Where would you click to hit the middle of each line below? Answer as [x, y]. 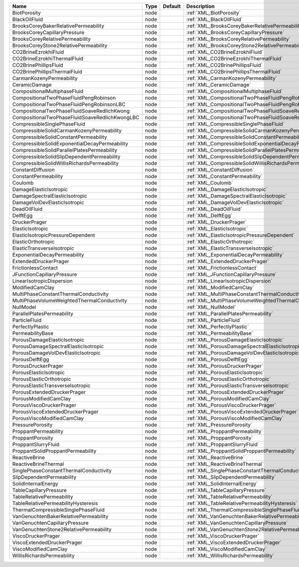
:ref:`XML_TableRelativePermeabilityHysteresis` [242, 503]
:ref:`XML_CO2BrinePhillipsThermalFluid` [234, 71]
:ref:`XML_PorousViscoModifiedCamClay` [235, 418]
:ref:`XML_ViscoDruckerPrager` [223, 536]
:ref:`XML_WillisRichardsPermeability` [230, 556]
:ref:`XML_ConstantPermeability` [224, 176]
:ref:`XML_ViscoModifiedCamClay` [226, 549]
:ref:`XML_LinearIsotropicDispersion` [229, 281]
